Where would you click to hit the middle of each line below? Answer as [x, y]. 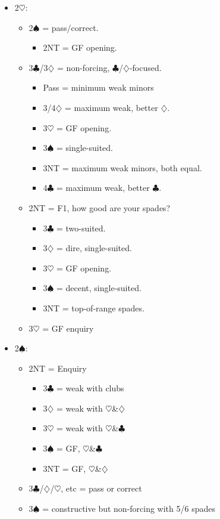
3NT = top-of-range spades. [94, 308]
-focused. [145, 67]
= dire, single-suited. [94, 248]
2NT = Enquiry [58, 368]
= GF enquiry [68, 328]
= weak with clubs [90, 388]
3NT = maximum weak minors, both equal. [122, 167]
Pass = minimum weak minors [98, 87]
